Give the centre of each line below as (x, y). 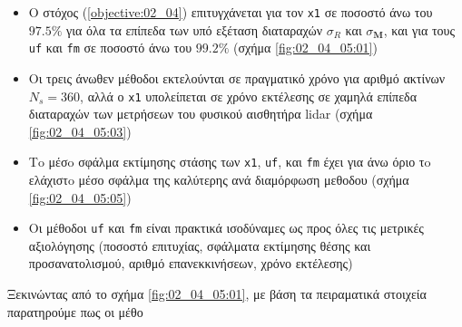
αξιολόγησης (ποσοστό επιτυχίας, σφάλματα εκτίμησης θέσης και (200, 245)
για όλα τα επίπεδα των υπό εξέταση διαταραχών (195, 29)
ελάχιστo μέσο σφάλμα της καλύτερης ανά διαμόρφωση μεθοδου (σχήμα (219, 179)
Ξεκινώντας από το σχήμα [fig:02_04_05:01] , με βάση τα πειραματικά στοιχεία (217, 294)
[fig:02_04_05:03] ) (80, 131)
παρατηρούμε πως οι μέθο (75, 311)
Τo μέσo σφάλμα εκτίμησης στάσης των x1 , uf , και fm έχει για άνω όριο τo (230, 162)
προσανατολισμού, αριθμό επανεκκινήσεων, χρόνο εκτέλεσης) (191, 263)
